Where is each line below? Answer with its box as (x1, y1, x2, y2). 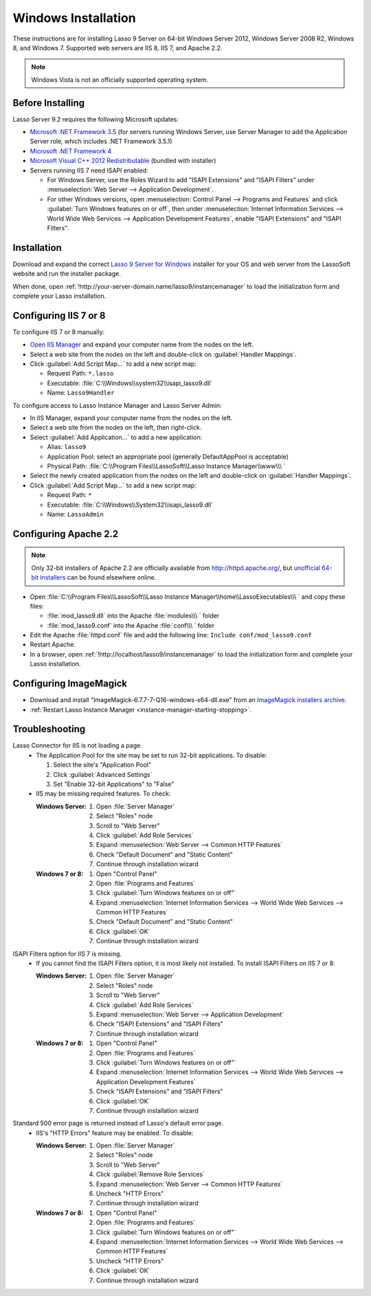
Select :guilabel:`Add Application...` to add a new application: (30, 433, 203, 441)
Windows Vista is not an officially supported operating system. (31, 76, 209, 84)
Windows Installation (12, 10, 137, 25)
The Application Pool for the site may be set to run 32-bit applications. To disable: (36, 751, 267, 759)
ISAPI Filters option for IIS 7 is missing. (12, 949, 122, 958)
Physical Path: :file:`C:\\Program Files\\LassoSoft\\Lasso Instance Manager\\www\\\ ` (47, 461, 286, 470)
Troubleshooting (12, 723, 86, 735)
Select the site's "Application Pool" (53, 760, 152, 769)
